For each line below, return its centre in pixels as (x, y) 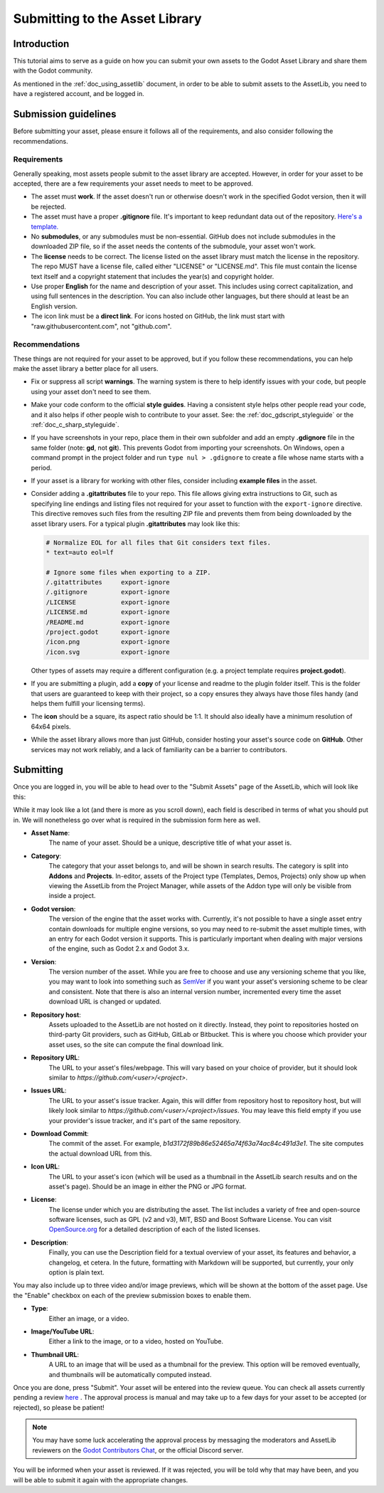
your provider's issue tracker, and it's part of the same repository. (145, 1120)
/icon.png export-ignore (108, 642)
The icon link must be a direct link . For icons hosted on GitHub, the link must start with (158, 316)
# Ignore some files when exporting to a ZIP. (128, 572)
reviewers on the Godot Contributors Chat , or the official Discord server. (138, 1450)
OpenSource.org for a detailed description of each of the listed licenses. (155, 1229)
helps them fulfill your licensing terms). (88, 703)
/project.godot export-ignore (108, 632)
